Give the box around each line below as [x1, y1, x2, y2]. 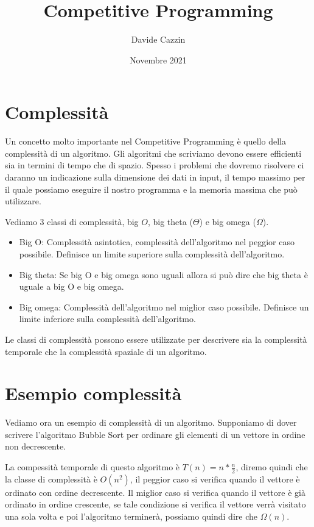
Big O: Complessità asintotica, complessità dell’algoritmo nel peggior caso [19, 235, 295, 248]
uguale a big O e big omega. [19, 280, 124, 293]
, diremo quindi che [235, 461, 308, 473]
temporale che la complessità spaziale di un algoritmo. [5, 345, 207, 357]
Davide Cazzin [131, 33, 186, 46]
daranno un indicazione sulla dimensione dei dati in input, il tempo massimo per [5, 171, 305, 184]
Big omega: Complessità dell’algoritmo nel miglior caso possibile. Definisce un [19, 300, 309, 313]
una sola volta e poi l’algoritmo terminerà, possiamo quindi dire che [5, 510, 257, 523]
